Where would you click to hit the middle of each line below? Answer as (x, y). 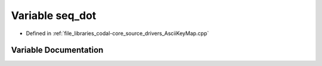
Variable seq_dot (54, 15)
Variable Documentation (57, 50)
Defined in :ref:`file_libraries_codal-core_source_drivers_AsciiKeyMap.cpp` (117, 33)
